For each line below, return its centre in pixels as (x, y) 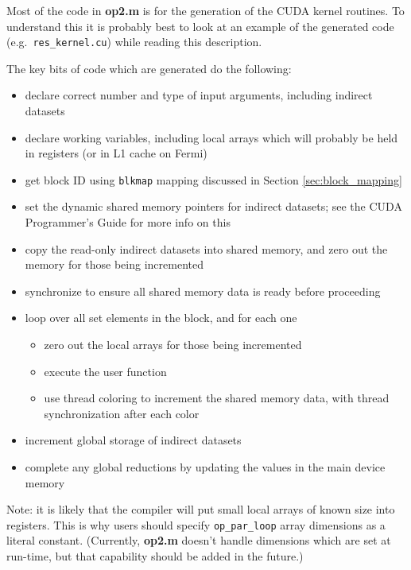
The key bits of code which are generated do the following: (149, 68)
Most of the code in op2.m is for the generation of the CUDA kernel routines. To (205, 10)
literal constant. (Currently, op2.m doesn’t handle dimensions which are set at (199, 540)
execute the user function (105, 371)
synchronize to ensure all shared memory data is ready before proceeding (203, 291)
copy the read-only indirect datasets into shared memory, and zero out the (206, 248)
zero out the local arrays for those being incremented (173, 345)
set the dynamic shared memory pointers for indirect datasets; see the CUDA (213, 206)
